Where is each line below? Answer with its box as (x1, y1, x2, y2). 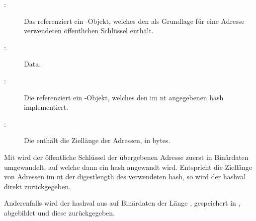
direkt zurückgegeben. (4, 181, 71, 191)
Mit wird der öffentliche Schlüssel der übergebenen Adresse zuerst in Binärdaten (4, 151, 249, 162)
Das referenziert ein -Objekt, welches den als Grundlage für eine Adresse (24, 15, 245, 26)
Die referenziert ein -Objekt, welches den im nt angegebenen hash (24, 92, 224, 102)
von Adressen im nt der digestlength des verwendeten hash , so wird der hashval (4, 171, 246, 182)
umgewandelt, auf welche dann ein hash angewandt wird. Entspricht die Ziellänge (4, 161, 253, 172)
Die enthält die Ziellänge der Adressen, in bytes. (24, 135, 171, 146)
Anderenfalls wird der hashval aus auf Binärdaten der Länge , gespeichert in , (4, 198, 241, 208)
